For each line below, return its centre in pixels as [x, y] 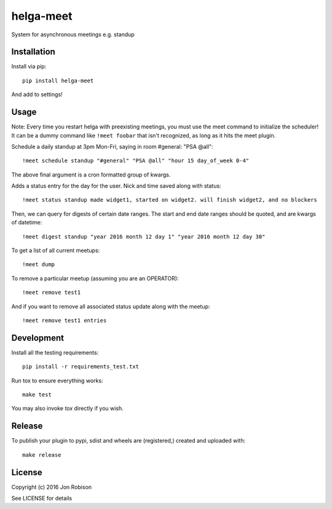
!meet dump [39, 265]
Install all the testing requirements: [55, 352]
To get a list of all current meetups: [56, 251]
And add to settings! [37, 95]
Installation [33, 52]
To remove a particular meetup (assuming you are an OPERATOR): [95, 278]
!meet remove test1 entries [65, 321]
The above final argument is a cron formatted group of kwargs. [91, 175]
